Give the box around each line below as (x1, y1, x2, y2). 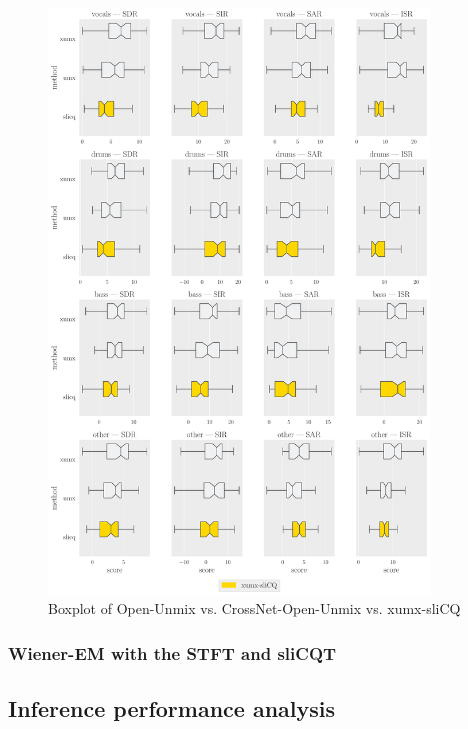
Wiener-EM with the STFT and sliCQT (8, 640, 337, 665)
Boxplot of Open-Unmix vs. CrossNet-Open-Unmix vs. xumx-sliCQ (48, 598, 461, 619)
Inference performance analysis (8, 693, 336, 724)
